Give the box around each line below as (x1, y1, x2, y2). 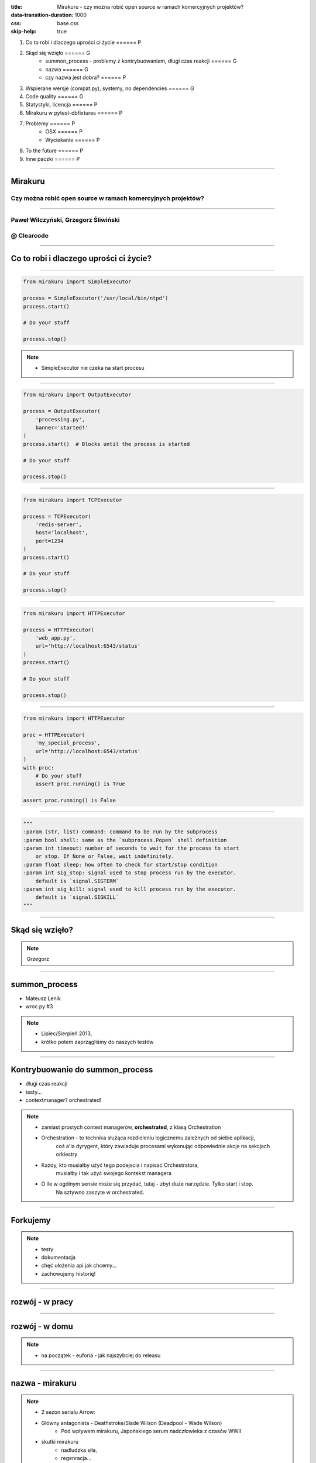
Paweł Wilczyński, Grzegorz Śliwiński (11, 215, 120, 224)
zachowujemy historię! (41, 1270, 96, 1277)
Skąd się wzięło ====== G (25, 49, 91, 56)
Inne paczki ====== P (25, 155, 80, 162)
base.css (57, 19, 79, 26)
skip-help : (11, 28, 37, 35)
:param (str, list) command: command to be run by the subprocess (23, 829, 218, 835)
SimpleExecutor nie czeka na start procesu (41, 365, 145, 372)
